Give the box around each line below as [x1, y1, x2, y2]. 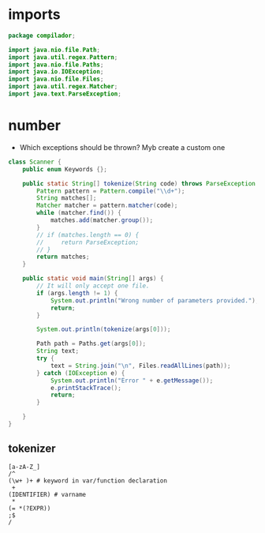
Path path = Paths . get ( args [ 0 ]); [36, 340, 147, 348]
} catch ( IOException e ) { [36, 369, 125, 377]
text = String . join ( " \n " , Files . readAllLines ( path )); [50, 362, 231, 370]
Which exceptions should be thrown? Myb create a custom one [19, 142, 226, 152]
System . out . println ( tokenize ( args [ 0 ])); [36, 325, 171, 333]
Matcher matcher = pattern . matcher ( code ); [36, 201, 178, 210]
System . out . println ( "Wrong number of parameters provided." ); [50, 296, 259, 305]
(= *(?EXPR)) [8, 504, 51, 512]
